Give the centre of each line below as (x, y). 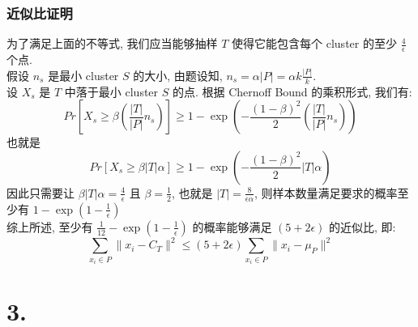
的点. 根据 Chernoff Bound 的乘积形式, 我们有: (292, 91)
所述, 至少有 (61, 226)
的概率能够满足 (232, 226)
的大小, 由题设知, (178, 75)
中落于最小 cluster (111, 91)
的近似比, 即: (363, 226)
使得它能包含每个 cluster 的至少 (314, 43)
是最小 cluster (83, 75)
